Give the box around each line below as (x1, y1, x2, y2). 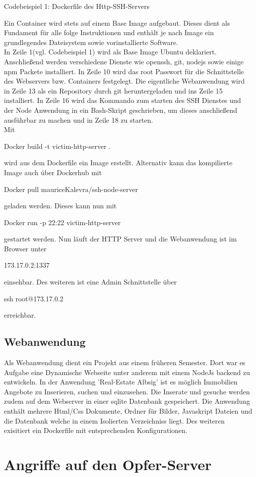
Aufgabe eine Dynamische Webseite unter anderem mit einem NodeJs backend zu (4, 367, 250, 377)
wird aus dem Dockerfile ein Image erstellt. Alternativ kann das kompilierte (4, 157, 232, 168)
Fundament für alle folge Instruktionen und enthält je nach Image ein (4, 27, 214, 38)
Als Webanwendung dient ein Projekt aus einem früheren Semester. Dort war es (4, 357, 246, 368)
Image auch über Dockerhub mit (4, 167, 102, 177)
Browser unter (4, 243, 47, 253)
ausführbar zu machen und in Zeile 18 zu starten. (4, 114, 153, 125)
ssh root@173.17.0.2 (4, 293, 64, 303)
